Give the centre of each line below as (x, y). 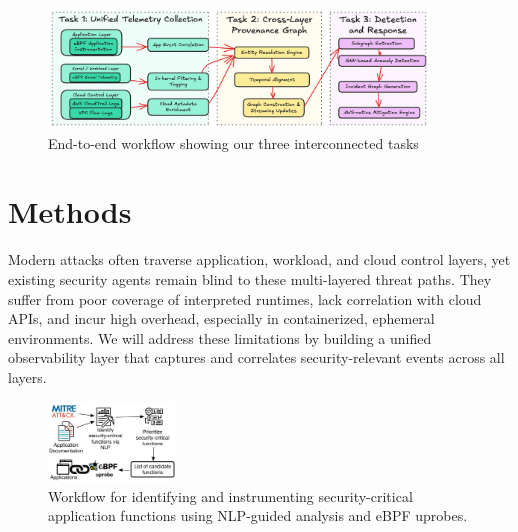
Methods (70, 211)
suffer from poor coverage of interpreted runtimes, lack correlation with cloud (245, 298)
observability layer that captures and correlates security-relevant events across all (256, 357)
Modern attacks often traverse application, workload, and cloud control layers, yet (259, 259)
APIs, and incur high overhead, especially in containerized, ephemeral (221, 318)
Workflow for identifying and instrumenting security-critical (230, 495)
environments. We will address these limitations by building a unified (220, 337)
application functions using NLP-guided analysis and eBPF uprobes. (258, 515)
